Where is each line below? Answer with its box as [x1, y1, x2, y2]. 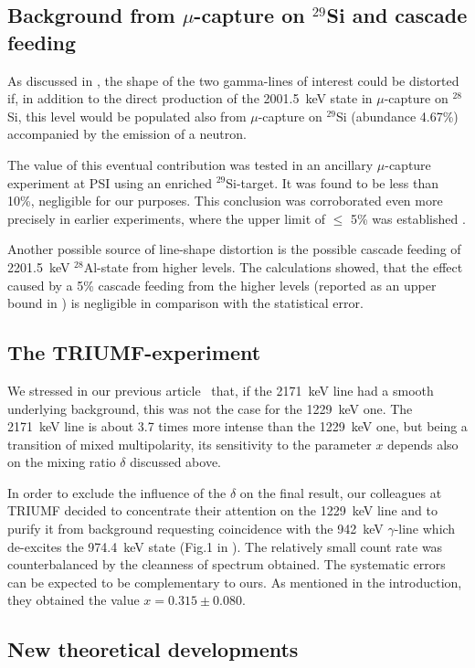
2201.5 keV [7, 257, 70, 276]
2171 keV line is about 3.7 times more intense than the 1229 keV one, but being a [7, 417, 468, 436]
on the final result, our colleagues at [239, 482, 442, 502]
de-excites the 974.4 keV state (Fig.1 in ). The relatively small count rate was [7, 536, 443, 556]
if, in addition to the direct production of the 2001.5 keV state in [7, 89, 373, 108]
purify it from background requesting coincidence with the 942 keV [7, 519, 384, 538]
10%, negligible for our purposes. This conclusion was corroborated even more [7, 191, 443, 210]
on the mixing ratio [7, 452, 116, 472]
